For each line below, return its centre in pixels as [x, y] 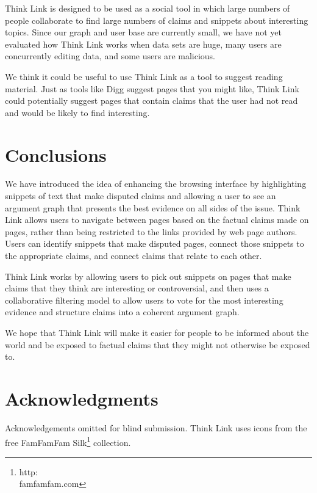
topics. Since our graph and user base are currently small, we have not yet [143, 32]
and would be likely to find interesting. [77, 112]
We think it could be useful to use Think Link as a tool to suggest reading [144, 76]
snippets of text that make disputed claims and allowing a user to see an [141, 196]
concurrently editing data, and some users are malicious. [110, 56]
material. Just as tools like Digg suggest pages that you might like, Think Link [152, 88]
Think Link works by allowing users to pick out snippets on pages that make [148, 276]
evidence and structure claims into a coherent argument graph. [122, 312]
